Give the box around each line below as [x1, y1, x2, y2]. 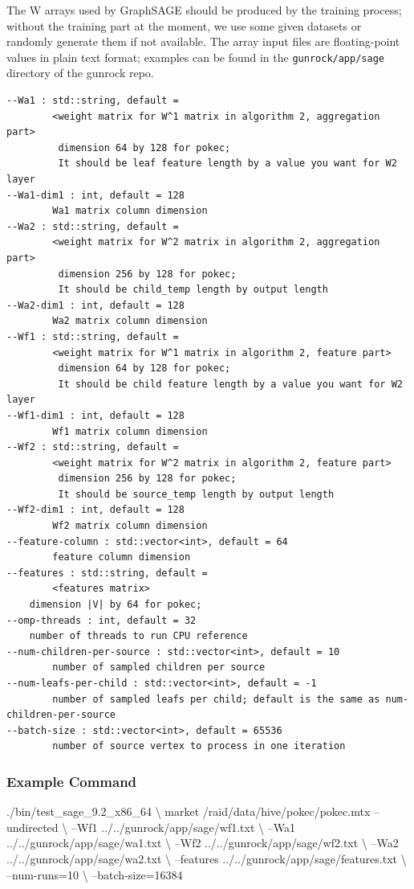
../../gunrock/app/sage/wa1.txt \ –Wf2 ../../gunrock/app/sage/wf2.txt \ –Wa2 [6, 834, 399, 851]
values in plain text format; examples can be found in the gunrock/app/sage [6, 48, 384, 65]
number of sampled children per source [52, 662, 266, 674]
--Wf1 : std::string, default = [6, 330, 179, 342]
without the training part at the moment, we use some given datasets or [6, 17, 362, 34]
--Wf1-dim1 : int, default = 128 [6, 409, 185, 421]
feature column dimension [52, 551, 191, 563]
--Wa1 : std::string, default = [6, 95, 179, 107]
